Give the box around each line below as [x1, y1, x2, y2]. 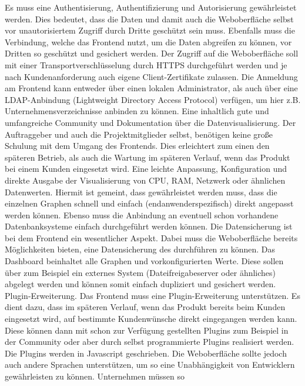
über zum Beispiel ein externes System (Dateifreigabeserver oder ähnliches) [5, 266, 276, 278]
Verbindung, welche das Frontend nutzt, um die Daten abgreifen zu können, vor [5, 35, 292, 48]
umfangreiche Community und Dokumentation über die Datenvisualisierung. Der [5, 116, 296, 128]
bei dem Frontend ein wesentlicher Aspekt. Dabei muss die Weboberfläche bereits [5, 231, 298, 244]
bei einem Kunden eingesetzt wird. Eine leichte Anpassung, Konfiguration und [5, 162, 287, 175]
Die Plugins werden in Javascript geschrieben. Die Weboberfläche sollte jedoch [5, 347, 287, 359]
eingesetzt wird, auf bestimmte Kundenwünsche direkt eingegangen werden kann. [5, 312, 297, 325]
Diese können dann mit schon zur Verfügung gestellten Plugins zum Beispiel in [5, 324, 289, 336]
